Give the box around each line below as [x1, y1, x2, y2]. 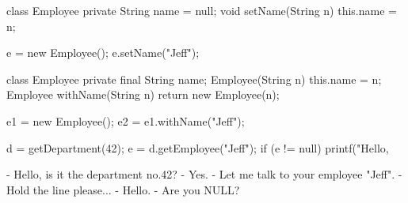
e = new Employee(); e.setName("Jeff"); [6, 44, 200, 61]
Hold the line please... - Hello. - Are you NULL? [6, 181, 240, 197]
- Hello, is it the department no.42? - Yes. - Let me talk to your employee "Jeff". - [6, 166, 402, 182]
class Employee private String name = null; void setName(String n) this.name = [6, 2, 397, 18]
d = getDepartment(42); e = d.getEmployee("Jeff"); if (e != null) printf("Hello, [6, 139, 389, 156]
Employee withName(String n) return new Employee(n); [6, 86, 280, 103]
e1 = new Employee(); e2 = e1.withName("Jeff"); [6, 112, 245, 129]
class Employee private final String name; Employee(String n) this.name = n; [6, 70, 382, 87]
